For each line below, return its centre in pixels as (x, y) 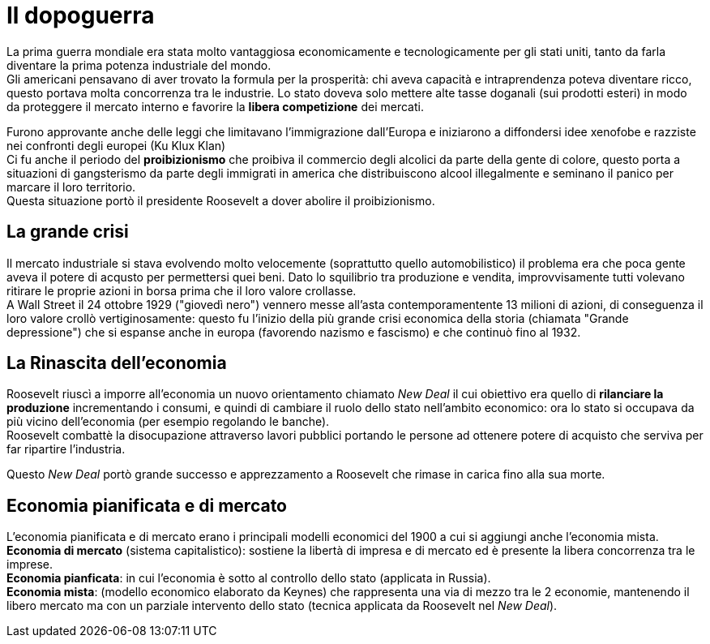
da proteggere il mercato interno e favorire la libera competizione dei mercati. (215, 106)
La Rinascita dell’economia (117, 363)
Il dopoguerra (81, 15)
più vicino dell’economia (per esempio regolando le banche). (168, 422)
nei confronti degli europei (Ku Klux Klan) (116, 145)
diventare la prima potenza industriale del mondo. (139, 65)
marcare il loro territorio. (71, 187)
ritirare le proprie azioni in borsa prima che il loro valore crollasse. (182, 290)
